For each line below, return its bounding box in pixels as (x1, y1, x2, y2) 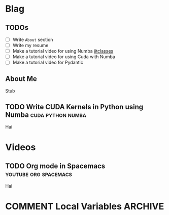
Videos (5, 142, 36, 153)
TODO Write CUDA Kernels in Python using (5, 102, 144, 111)
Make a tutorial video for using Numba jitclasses (12, 48, 114, 54)
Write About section (12, 36, 53, 42)
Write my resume (12, 42, 49, 49)
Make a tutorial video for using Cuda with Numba (12, 54, 115, 60)
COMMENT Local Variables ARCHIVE (5, 201, 164, 212)
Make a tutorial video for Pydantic (12, 59, 84, 66)
